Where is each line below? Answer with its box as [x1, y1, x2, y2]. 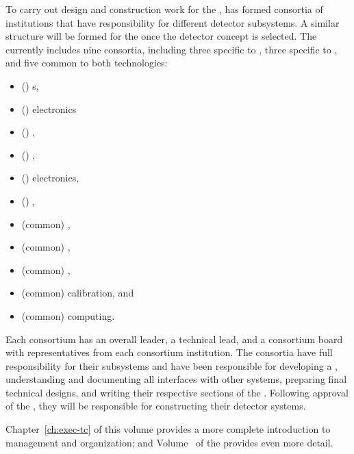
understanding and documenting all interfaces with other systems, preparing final [5, 372, 347, 386]
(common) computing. [21, 308, 115, 323]
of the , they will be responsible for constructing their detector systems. [5, 399, 306, 413]
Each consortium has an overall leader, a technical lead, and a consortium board [5, 331, 343, 346]
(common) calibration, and [21, 286, 134, 300]
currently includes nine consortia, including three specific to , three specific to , [5, 42, 338, 56]
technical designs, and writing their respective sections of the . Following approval [5, 385, 349, 399]
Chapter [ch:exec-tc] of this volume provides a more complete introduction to [5, 422, 331, 436]
